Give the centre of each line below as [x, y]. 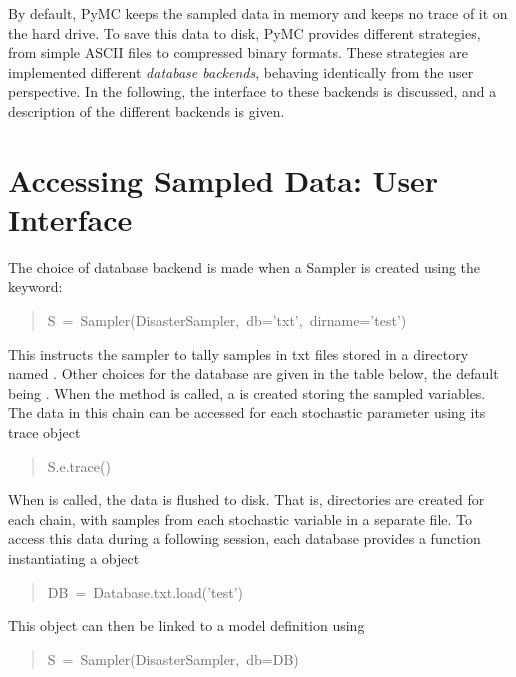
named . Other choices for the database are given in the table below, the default [253, 373]
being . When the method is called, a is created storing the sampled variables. [247, 392]
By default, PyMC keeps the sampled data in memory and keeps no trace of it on [258, 13]
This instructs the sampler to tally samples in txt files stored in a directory [238, 353]
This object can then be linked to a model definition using [186, 625]
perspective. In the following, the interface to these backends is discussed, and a [252, 91]
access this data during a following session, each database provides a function [244, 538]
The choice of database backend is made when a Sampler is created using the [244, 266]
